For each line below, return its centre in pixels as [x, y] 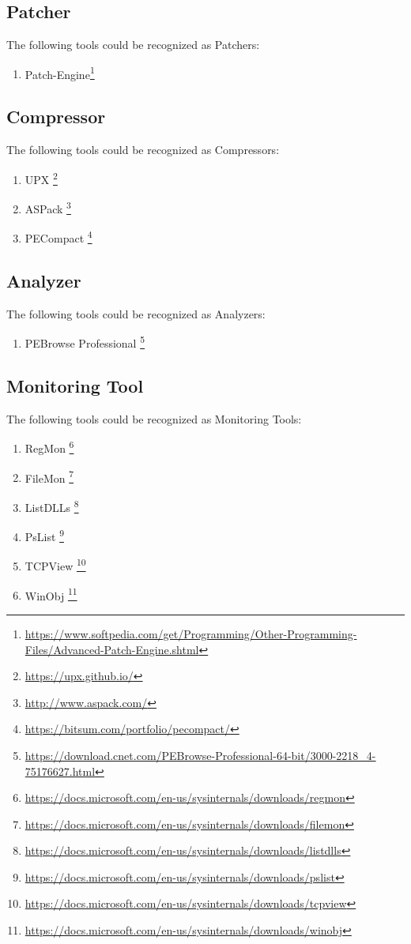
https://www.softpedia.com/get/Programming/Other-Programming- [191, 633]
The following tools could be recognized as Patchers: [133, 45]
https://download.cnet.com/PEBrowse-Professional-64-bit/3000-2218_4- [200, 755]
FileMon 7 [49, 476]
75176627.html [60, 771]
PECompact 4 [58, 237]
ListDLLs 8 [52, 506]
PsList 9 [44, 535]
